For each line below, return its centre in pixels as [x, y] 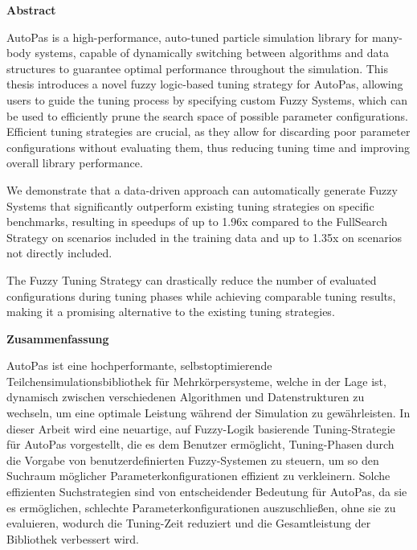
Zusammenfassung [58, 338]
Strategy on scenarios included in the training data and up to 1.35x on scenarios [204, 237]
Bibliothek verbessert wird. [73, 538]
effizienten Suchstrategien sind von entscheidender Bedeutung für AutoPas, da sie [207, 492]
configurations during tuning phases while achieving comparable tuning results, [201, 296]
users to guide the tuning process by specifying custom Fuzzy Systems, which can [207, 99]
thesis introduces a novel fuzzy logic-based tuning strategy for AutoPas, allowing [205, 84]
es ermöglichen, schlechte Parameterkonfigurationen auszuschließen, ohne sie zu [201, 507]
